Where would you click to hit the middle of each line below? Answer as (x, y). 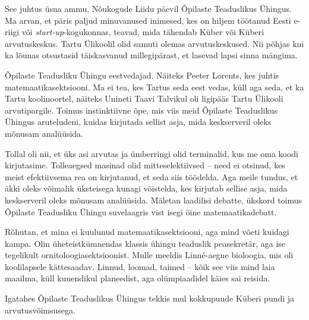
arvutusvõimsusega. (40, 310)
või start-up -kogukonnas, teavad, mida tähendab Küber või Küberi (143, 32)
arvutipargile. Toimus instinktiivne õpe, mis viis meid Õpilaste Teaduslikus (141, 110)
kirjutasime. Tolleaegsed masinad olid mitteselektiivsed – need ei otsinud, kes (145, 165)
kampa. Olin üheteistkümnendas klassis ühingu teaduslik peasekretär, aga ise (145, 243)
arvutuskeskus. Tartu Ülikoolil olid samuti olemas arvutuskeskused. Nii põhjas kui (154, 43)
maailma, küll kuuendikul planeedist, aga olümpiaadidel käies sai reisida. (138, 278)
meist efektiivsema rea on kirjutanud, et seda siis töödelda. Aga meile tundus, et (152, 176)
